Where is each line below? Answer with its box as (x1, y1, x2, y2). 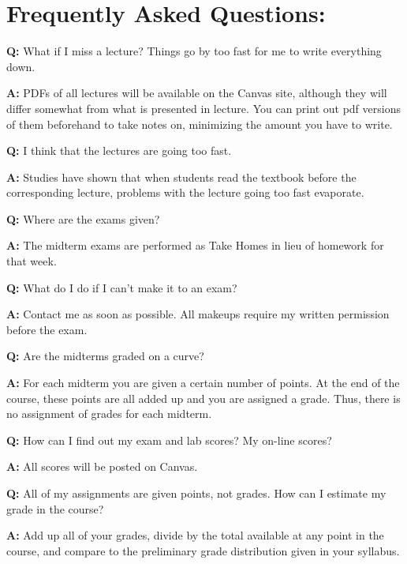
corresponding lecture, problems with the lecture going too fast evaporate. (6, 184, 364, 201)
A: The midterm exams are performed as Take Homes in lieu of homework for (6, 237, 384, 254)
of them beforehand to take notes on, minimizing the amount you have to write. (6, 115, 393, 132)
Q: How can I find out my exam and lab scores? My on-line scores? (6, 431, 332, 448)
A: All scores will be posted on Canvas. (6, 458, 198, 475)
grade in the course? (6, 500, 104, 517)
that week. (6, 253, 57, 269)
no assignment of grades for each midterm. (6, 405, 212, 422)
